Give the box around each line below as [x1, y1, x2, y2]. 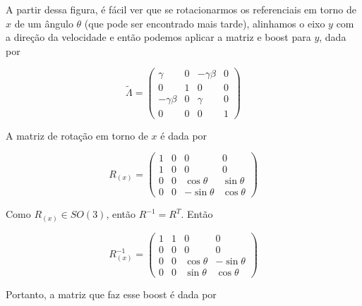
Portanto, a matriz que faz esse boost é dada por [6, 287, 217, 302]
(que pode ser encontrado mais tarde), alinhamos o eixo [84, 16, 325, 30]
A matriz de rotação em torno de [6, 128, 148, 142]
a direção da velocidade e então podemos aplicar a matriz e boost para [6, 30, 311, 44]
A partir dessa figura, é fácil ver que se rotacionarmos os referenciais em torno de [6, 2, 356, 16]
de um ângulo [14, 16, 73, 30]
